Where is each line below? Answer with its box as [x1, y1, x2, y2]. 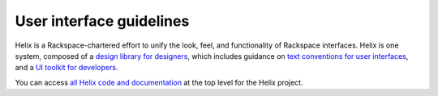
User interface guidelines [15, 12, 190, 30]
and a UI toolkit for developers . [15, 63, 118, 73]
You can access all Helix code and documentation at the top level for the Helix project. [15, 77, 303, 87]
